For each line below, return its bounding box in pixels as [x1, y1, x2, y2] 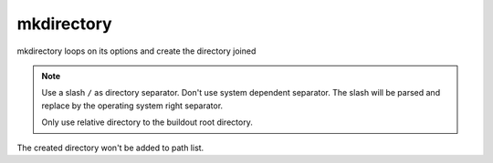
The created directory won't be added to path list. [16, 142, 205, 153]
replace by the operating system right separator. [41, 100, 224, 111]
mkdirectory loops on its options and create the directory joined [16, 46, 257, 56]
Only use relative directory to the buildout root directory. [41, 117, 253, 127]
